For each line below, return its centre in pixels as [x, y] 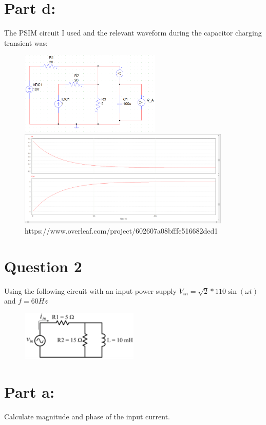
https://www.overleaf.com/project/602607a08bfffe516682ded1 [121, 231]
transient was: [26, 42]
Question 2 [43, 266]
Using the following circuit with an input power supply [90, 290]
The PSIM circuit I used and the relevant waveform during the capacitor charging [133, 33]
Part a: [29, 391]
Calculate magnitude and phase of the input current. [87, 416]
